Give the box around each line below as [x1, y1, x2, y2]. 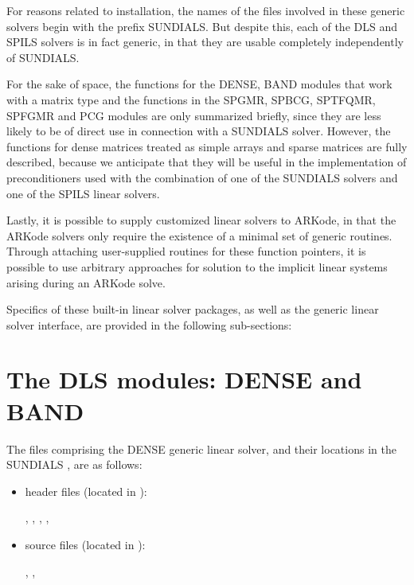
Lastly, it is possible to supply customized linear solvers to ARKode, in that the [6, 212, 396, 228]
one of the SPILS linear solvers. [6, 185, 160, 201]
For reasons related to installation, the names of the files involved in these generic [6, 2, 405, 18]
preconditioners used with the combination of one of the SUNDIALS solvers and [6, 169, 398, 185]
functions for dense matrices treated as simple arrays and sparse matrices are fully [6, 138, 408, 154]
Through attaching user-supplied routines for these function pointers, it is [6, 243, 366, 259]
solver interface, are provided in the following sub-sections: [6, 316, 292, 333]
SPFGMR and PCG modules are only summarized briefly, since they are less [6, 107, 381, 123]
